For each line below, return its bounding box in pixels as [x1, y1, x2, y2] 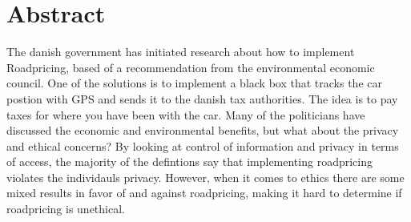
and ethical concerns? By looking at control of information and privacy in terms [6, 137, 399, 154]
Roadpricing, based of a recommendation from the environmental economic [6, 59, 375, 75]
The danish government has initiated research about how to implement [6, 43, 355, 60]
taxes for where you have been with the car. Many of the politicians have [6, 106, 365, 123]
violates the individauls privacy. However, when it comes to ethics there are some [6, 168, 405, 185]
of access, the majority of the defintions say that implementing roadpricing [6, 153, 373, 170]
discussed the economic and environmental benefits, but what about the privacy [6, 122, 399, 139]
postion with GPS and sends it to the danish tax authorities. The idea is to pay [6, 90, 398, 107]
